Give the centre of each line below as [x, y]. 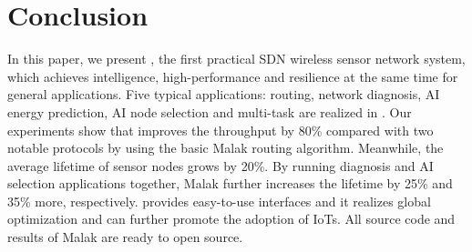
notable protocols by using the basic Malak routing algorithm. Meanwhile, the [226, 148]
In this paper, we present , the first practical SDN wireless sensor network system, [236, 59]
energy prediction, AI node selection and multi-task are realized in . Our [210, 111]
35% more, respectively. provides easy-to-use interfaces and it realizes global [219, 201]
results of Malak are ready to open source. [125, 237]
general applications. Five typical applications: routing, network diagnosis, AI [224, 94]
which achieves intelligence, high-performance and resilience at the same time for [233, 76]
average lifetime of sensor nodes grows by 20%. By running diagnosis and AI [221, 165]
